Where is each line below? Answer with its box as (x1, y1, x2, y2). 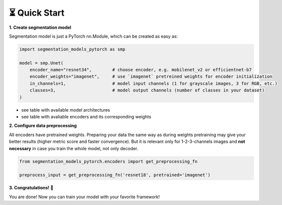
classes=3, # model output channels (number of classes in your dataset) (29, 88, 265, 93)
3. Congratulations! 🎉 (9, 185, 54, 191)
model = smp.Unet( (19, 60, 64, 66)
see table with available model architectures (21, 107, 110, 113)
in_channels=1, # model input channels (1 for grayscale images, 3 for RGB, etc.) (29, 81, 278, 86)
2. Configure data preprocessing (9, 123, 77, 129)
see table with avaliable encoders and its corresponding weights (21, 114, 151, 120)
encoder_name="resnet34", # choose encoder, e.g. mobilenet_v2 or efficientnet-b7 (29, 67, 252, 73)
